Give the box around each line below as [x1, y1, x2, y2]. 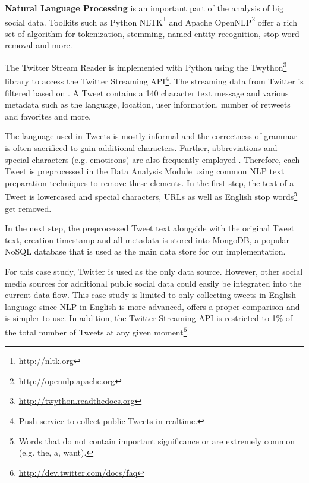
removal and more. [5, 39, 72, 51]
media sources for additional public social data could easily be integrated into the [5, 277, 301, 289]
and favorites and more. [5, 109, 91, 122]
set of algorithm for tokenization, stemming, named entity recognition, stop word [5, 27, 299, 39]
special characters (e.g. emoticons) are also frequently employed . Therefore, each [5, 153, 300, 165]
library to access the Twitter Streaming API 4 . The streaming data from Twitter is [5, 73, 304, 87]
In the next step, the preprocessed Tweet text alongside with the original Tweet [5, 222, 295, 234]
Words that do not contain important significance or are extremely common [18, 434, 295, 447]
